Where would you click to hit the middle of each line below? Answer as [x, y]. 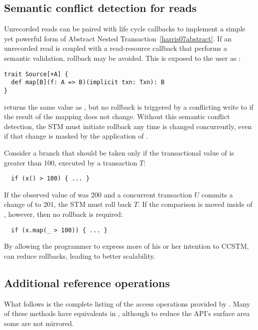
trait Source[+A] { [36, 74]
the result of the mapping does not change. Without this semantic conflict [117, 116]
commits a [217, 194]
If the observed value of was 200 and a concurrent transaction [98, 194]
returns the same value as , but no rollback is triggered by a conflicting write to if [129, 106]
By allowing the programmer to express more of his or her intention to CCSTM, [127, 246]
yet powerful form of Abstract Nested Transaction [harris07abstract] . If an [118, 38]
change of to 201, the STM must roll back [68, 204]
